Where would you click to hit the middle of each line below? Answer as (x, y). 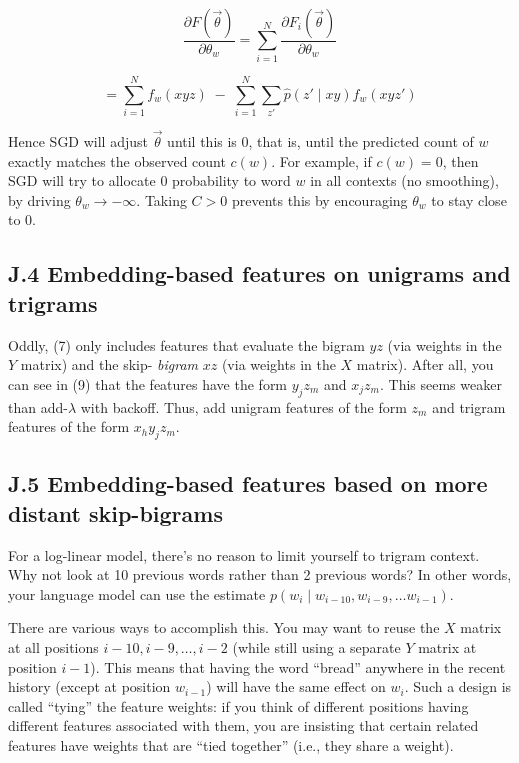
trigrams (53, 302)
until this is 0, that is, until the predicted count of (320, 141)
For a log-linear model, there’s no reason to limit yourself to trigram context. (244, 554)
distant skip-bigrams (115, 512)
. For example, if (321, 160)
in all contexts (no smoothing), (404, 180)
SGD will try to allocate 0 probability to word (149, 180)
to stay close (469, 199)
